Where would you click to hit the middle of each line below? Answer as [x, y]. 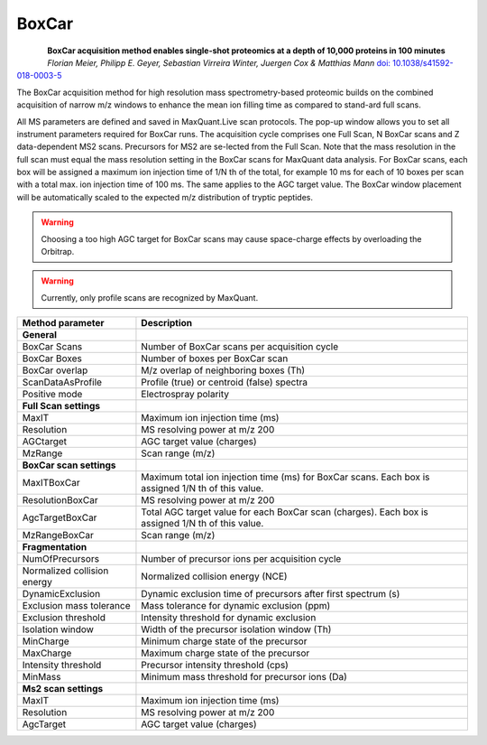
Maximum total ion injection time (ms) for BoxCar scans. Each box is [285, 477]
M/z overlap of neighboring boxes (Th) [223, 370]
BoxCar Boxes [52, 359]
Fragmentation [55, 547]
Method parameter [63, 323]
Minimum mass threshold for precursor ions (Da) [244, 677]
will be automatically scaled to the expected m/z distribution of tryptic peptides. [165, 197]
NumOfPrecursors [60, 559]
